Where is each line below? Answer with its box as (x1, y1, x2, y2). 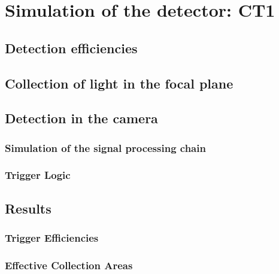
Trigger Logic (5, 168, 71, 182)
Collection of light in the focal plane (5, 74, 233, 92)
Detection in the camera (5, 109, 158, 127)
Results (5, 199, 51, 217)
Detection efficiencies (5, 38, 138, 57)
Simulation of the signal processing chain (5, 140, 206, 155)
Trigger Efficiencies (5, 230, 99, 245)
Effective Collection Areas (5, 257, 133, 272)
